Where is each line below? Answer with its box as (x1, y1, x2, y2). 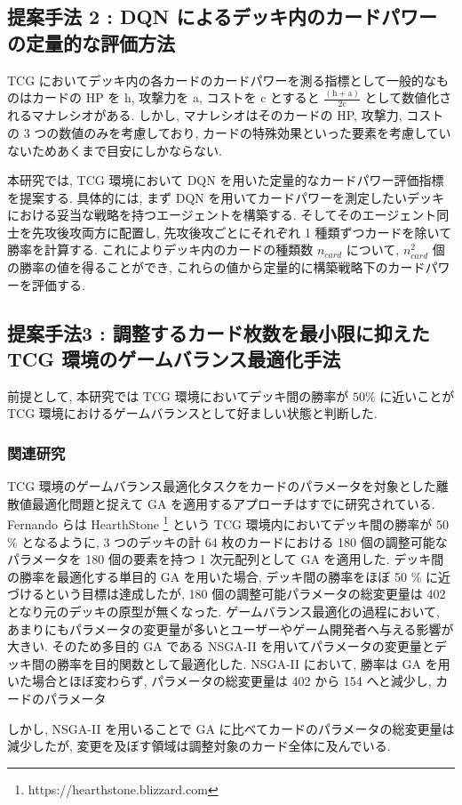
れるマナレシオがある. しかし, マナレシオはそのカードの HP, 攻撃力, (7, 106, 402, 125)
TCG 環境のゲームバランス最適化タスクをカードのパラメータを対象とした (7, 477, 436, 495)
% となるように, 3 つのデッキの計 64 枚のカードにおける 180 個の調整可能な (7, 532, 448, 551)
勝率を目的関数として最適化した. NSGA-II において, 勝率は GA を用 (56, 654, 450, 672)
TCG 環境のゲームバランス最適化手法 (7, 345, 341, 373)
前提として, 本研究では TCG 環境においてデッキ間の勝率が (7, 386, 349, 405)
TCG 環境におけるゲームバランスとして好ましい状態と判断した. (7, 404, 378, 423)
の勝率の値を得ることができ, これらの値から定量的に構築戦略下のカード (7, 258, 426, 277)
